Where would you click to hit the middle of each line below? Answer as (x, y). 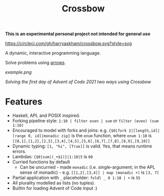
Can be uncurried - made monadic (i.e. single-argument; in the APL (87, 167)
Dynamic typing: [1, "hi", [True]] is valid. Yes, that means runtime (82, 146)
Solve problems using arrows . (35, 63)
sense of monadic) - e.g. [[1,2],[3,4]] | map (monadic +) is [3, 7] (89, 172)
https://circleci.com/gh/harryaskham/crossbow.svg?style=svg (69, 44)
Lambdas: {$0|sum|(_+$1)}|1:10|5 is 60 (53, 157)
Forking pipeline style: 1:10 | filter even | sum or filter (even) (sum (85, 121)
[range (19, 136)
